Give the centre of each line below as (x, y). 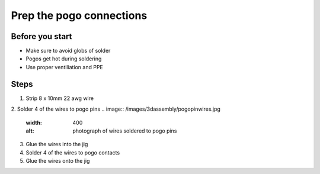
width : (34, 123)
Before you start (41, 36)
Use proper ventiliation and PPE (65, 67)
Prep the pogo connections (79, 15)
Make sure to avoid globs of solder (68, 51)
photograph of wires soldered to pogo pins (125, 131)
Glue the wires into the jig (57, 144)
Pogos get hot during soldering (64, 59)
